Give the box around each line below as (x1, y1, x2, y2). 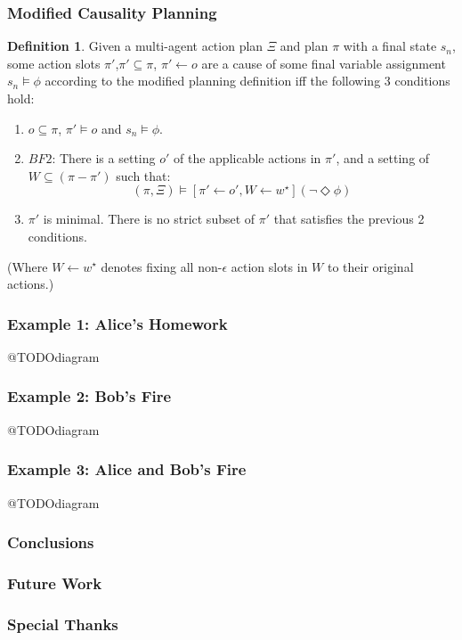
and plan (280, 37, 328, 55)
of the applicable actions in (174, 149, 321, 168)
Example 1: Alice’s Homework (7, 312, 228, 334)
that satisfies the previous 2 (273, 209, 425, 228)
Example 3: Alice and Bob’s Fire (7, 458, 247, 480)
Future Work (7, 571, 102, 594)
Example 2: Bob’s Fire (7, 385, 172, 407)
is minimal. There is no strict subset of (43, 209, 255, 228)
